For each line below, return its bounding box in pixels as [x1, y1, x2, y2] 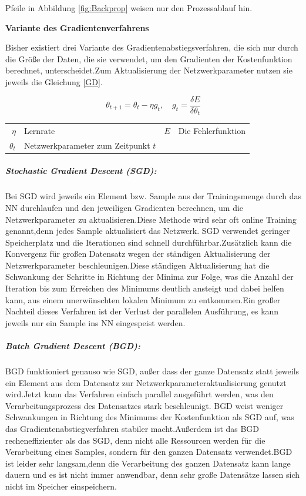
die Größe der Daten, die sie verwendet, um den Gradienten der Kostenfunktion [5, 52, 292, 65]
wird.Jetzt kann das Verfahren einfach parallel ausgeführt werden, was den [5, 388, 274, 400]
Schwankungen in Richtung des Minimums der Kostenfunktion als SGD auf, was [5, 411, 294, 423]
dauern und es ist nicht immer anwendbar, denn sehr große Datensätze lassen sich [5, 468, 300, 481]
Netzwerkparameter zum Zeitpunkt [23, 139, 150, 151]
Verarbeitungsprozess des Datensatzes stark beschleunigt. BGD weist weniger [5, 399, 284, 411]
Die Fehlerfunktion [178, 124, 246, 136]
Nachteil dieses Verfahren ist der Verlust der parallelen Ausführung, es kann [5, 305, 279, 317]
